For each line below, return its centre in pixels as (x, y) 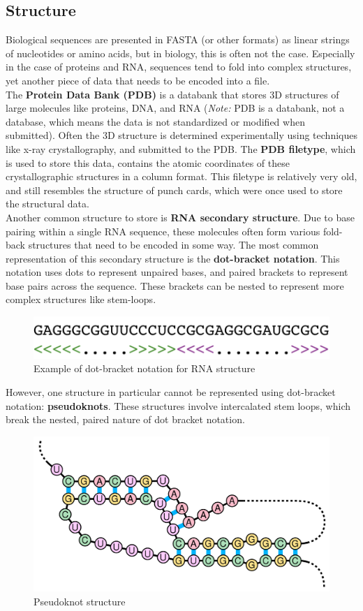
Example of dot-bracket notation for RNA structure (145, 368)
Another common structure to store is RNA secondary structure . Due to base (180, 217)
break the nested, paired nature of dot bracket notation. (125, 419)
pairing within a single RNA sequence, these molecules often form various (163, 231)
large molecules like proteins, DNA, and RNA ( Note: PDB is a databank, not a (175, 108)
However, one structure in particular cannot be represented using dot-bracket (171, 391)
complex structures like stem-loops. (81, 299)
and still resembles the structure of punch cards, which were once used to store (174, 190)
